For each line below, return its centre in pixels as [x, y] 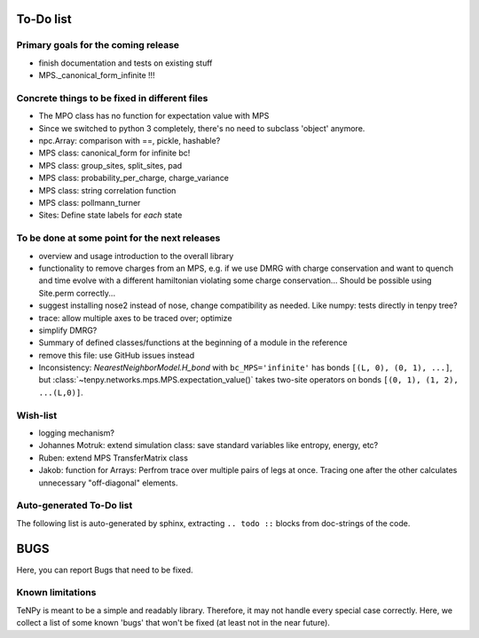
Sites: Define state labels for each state [110, 215]
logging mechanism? [77, 433]
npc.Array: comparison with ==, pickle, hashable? [130, 141]
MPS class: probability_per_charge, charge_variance [134, 178]
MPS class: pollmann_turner [90, 203]
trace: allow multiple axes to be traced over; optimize [135, 318]
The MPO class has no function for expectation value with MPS [154, 116]
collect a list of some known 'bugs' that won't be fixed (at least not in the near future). [173, 623]
